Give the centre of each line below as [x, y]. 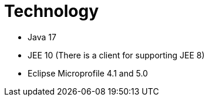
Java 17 [42, 37]
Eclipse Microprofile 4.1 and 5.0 [88, 73]
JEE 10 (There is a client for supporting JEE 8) [116, 55]
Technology [51, 11]
